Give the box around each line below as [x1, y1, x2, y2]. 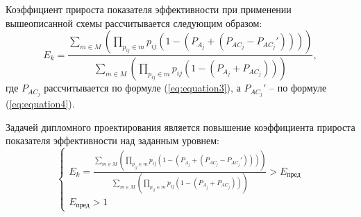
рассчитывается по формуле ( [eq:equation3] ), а [44, 80, 241, 95]
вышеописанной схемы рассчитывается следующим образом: [6, 15, 262, 30]
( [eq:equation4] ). [6, 96, 75, 111]
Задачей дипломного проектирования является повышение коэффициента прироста [6, 119, 355, 134]
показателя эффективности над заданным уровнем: [6, 133, 220, 148]
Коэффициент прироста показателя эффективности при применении [6, 2, 292, 16]
